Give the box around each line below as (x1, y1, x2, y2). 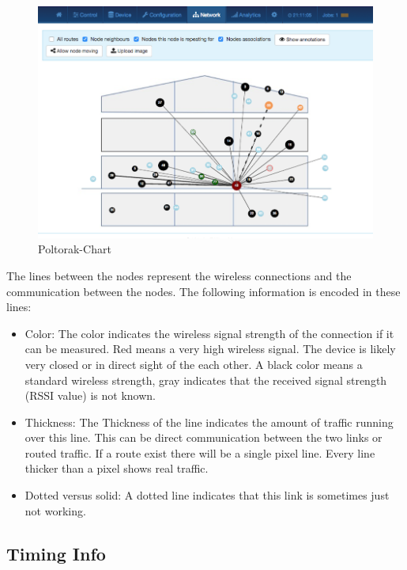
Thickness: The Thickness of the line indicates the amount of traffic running (24, 413, 394, 430)
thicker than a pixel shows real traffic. (24, 460, 209, 477)
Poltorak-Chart (38, 241, 111, 257)
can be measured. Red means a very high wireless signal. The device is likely (24, 340, 396, 357)
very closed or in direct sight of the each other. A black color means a (24, 355, 363, 372)
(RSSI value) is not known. (24, 387, 156, 404)
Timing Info (6, 541, 106, 565)
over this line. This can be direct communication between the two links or (24, 429, 383, 446)
